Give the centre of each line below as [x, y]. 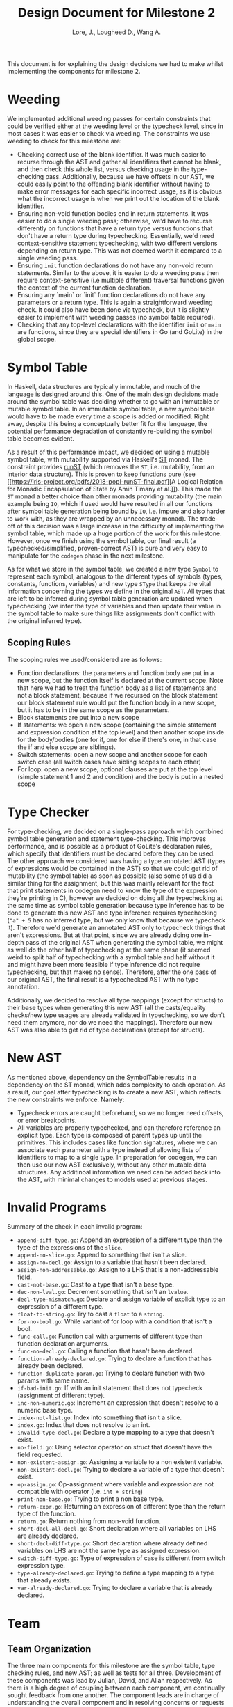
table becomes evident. [41, 438]
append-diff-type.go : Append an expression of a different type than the [120, 1240]
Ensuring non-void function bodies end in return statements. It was [113, 213]
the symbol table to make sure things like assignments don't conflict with [111, 613]
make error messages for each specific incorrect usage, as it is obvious [119, 191]
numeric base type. [45, 1410]
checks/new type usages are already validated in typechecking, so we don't [116, 1015]
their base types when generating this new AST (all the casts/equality [106, 1007]
